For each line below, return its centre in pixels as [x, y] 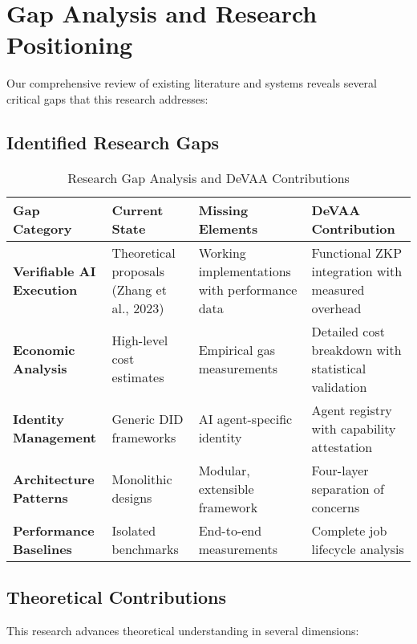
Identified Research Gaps [113, 142]
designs [132, 498]
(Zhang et [139, 289]
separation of [348, 488]
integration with [357, 271]
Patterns [40, 498]
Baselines [43, 548]
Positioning [70, 45]
